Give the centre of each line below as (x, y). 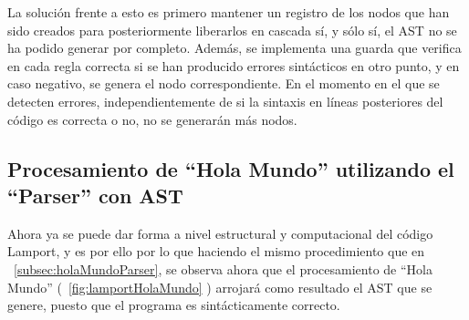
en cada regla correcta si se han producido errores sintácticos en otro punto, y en (234, 65)
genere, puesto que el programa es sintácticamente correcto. (174, 305)
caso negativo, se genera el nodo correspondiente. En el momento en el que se (224, 83)
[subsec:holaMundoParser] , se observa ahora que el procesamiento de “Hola (223, 268)
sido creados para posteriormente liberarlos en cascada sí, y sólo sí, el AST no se (232, 30)
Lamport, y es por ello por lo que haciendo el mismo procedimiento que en (216, 251)
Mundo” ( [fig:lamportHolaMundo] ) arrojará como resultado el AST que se (220, 287)
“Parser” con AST (95, 195)
